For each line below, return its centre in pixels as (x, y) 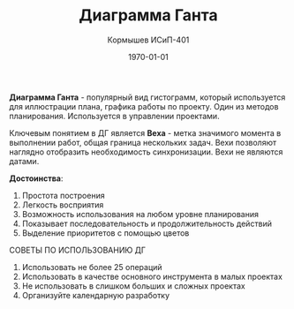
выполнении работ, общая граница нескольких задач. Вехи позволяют (143, 142)
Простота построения (63, 195)
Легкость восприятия (63, 205)
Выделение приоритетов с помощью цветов (106, 233)
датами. (24, 161)
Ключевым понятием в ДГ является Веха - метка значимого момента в (145, 132)
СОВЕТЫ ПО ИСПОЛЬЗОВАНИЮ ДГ (78, 250)
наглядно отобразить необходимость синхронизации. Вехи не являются (146, 152)
